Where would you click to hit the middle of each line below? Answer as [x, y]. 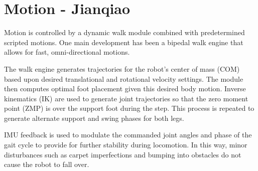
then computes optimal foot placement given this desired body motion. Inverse [125, 89]
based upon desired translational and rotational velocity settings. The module [124, 78]
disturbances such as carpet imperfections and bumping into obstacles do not [123, 154]
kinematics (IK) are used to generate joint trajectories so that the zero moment [126, 98]
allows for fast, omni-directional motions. [67, 52]
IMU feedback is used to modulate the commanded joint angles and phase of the [128, 135]
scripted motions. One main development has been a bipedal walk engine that [124, 42]
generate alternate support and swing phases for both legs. [94, 118]
